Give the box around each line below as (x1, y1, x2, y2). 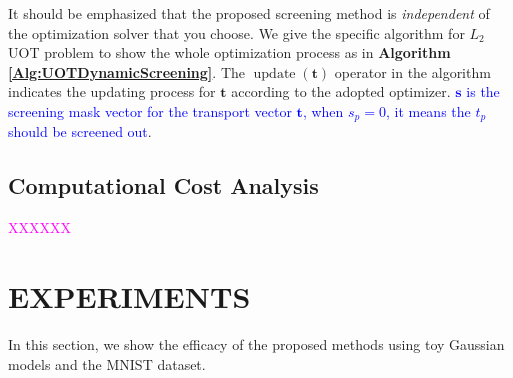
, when (302, 100, 344, 121)
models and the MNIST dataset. (8, 353, 206, 374)
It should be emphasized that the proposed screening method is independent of (8, 3, 490, 23)
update (253, 66, 296, 81)
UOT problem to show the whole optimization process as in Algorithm (8, 42, 451, 63)
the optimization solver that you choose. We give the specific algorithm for (8, 22, 465, 43)
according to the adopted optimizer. (231, 81, 451, 102)
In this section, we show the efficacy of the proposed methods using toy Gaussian (8, 333, 505, 354)
